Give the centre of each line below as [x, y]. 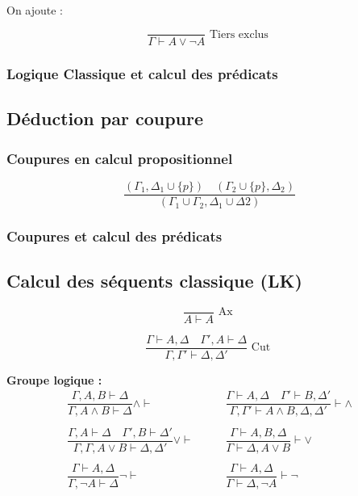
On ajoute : [35, 10]
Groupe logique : [54, 379]
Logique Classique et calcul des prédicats [142, 74]
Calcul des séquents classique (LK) [154, 281]
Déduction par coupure [105, 118]
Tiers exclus [239, 34]
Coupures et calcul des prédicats [114, 236]
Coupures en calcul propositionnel [120, 158]
